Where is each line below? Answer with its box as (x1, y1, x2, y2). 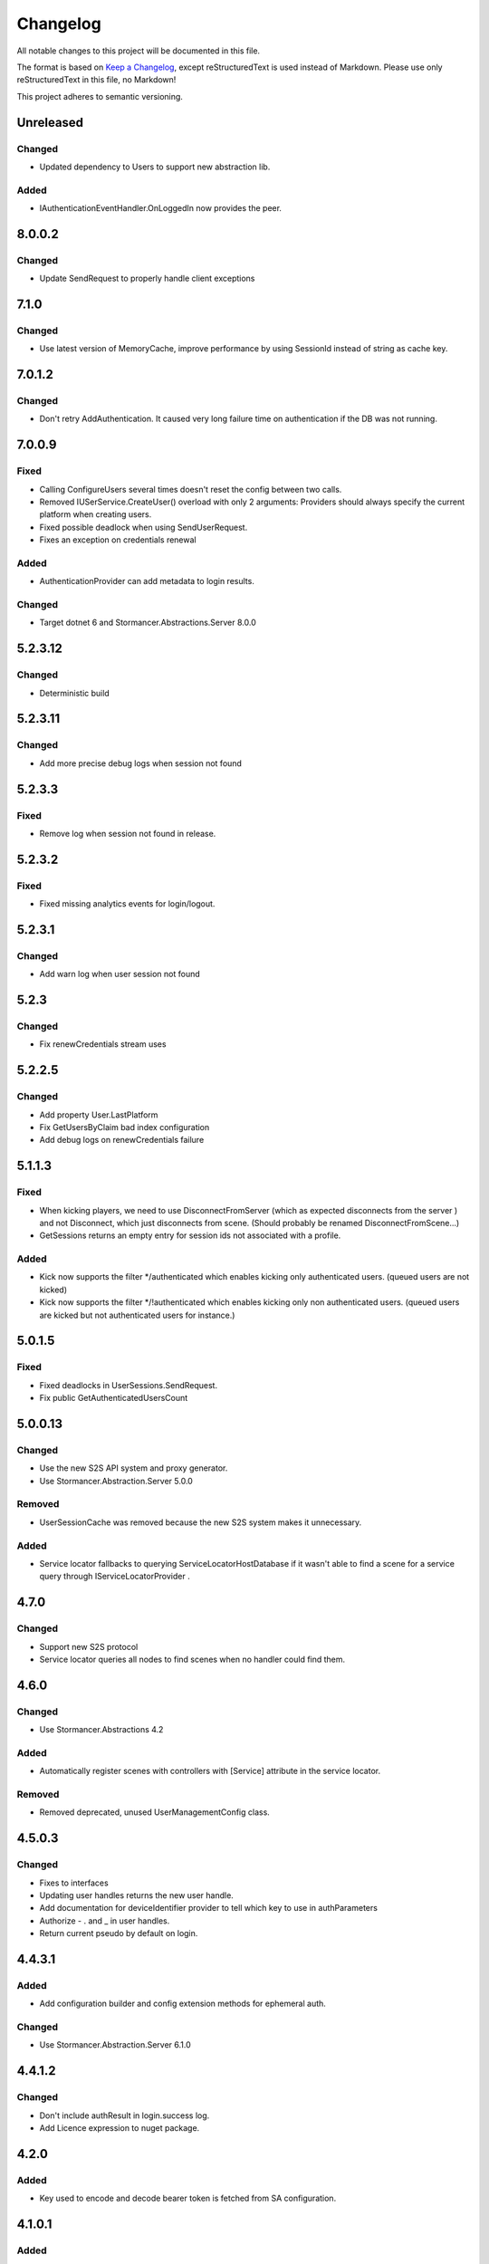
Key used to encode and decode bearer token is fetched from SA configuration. (39, 2192, 337, 2204)
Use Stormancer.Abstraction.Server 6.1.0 (39, 2039, 192, 2050)
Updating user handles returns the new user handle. (39, 1889, 235, 1901)
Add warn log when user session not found (39, 969, 201, 980)
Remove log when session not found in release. (39, 828, 216, 839)
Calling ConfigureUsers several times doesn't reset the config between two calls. (39, 484, 342, 494)
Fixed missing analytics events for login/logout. (39, 898, 216, 909)
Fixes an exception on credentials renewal (39, 534, 197, 545)
